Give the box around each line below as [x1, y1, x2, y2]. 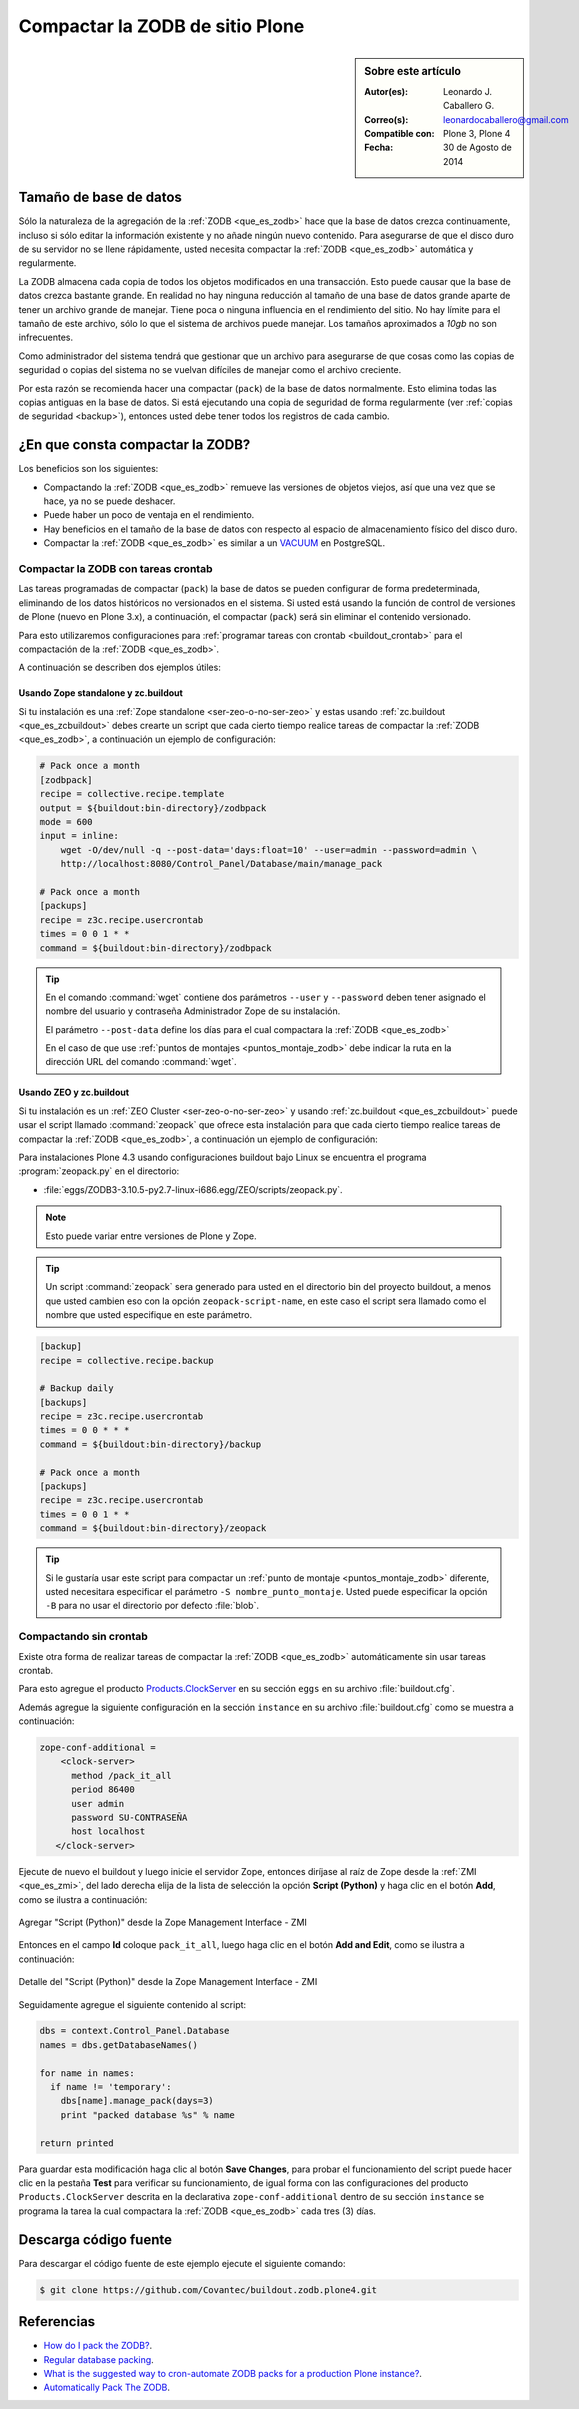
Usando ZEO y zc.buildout [18, 1086, 130, 1099]
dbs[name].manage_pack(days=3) [60, 2095, 214, 2107]
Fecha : [364, 141, 394, 154]
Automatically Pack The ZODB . [43, 2381, 170, 2394]
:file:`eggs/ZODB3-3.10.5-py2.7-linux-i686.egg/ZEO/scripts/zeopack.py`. [43, 1183, 344, 1195]
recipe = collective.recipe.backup [39, 1355, 214, 1366]
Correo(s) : [364, 113, 409, 125]
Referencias [18, 2313, 96, 2330]
